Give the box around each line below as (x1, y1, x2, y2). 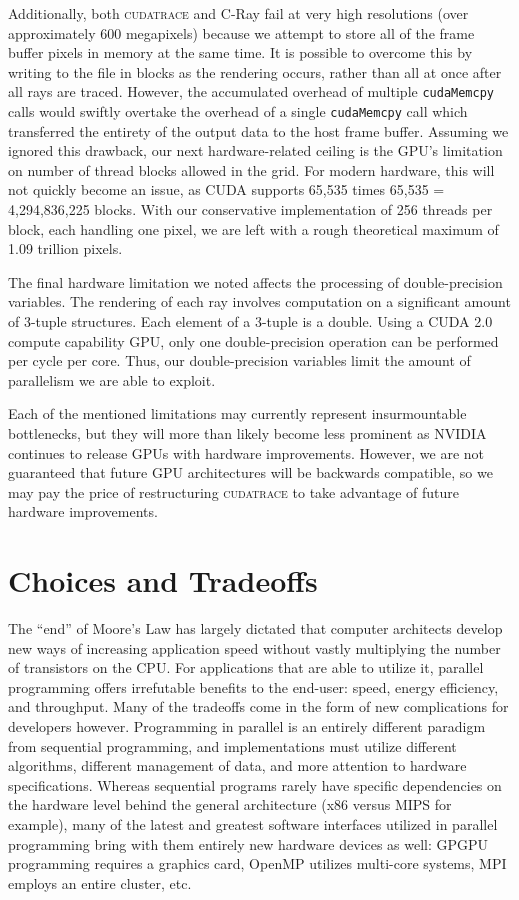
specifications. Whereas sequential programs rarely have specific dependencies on (8, 774, 502, 795)
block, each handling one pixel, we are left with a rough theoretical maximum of (8, 218, 499, 239)
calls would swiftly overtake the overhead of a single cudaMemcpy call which (8, 101, 468, 122)
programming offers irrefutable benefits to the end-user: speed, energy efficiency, (8, 676, 499, 697)
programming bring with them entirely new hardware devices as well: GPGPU (8, 833, 489, 854)
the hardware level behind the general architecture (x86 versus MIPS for (8, 794, 452, 815)
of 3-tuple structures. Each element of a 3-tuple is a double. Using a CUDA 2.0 (8, 311, 493, 332)
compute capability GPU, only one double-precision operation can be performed (8, 330, 499, 351)
